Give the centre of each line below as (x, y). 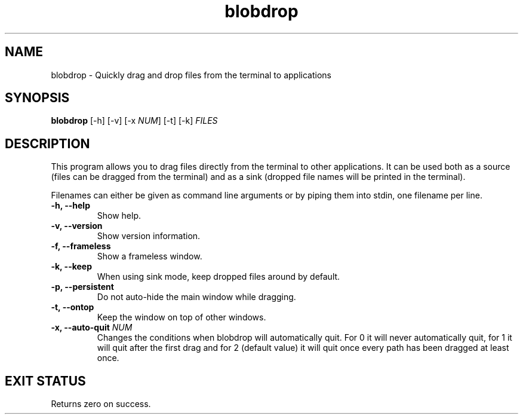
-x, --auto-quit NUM (92, 328)
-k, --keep (72, 267)
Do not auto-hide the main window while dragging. (196, 297)
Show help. (119, 216)
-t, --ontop (73, 307)
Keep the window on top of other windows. (181, 317)
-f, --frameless (81, 246)
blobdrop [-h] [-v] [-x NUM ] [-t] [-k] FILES (134, 121)
